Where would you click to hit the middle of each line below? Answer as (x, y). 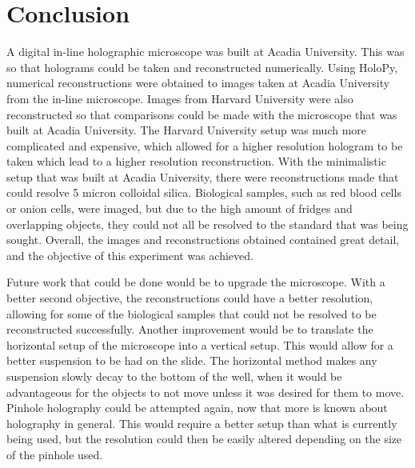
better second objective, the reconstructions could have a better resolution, (190, 298)
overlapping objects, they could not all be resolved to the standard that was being (207, 224)
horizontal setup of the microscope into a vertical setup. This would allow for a (200, 344)
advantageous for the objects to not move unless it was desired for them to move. (206, 392)
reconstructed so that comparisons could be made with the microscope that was (202, 114)
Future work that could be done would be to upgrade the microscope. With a (196, 282)
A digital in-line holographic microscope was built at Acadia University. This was (206, 52)
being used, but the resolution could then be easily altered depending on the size (204, 439)
